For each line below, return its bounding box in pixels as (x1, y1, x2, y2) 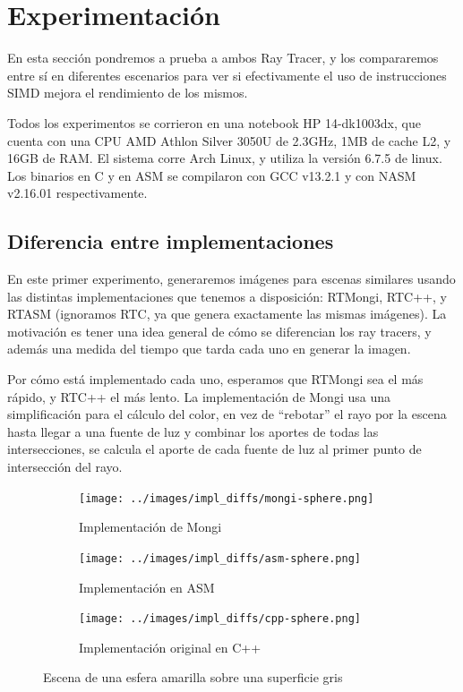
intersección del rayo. (7, 457, 123, 476)
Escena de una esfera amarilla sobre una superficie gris (43, 668, 343, 687)
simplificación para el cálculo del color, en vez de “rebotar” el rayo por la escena (7, 405, 447, 423)
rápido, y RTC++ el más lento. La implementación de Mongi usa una (7, 387, 390, 406)
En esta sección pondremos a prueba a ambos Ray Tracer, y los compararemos (7, 48, 439, 67)
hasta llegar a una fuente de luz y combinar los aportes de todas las (7, 422, 379, 440)
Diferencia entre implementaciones (7, 227, 334, 255)
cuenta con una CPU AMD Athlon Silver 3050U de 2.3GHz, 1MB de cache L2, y (7, 131, 451, 150)
